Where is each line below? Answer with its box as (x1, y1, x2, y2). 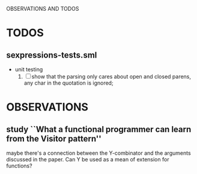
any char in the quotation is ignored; (23, 79, 114, 86)
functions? (6, 162, 32, 169)
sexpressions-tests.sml (6, 50, 97, 60)
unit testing (14, 66, 43, 73)
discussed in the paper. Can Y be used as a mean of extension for (6, 156, 169, 163)
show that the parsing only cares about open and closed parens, (31, 73, 191, 80)
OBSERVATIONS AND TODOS (6, 5, 79, 12)
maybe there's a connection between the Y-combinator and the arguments (6, 149, 191, 157)
